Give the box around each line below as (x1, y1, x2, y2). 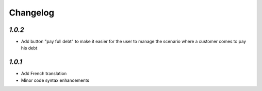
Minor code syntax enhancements (21, 77, 90, 83)
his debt (21, 45, 37, 51)
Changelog (9, 7, 54, 18)
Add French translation (21, 71, 67, 76)
